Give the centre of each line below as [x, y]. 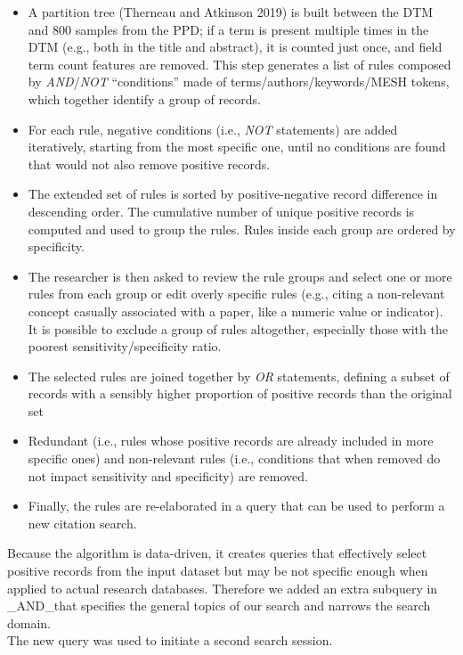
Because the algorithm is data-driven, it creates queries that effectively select [217, 553]
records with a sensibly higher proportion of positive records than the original [240, 393]
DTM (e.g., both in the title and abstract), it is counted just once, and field [235, 47]
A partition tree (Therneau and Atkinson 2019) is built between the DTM [231, 12]
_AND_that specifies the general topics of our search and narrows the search [219, 606]
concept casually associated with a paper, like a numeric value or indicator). [236, 311]
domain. [29, 622]
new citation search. [82, 523]
